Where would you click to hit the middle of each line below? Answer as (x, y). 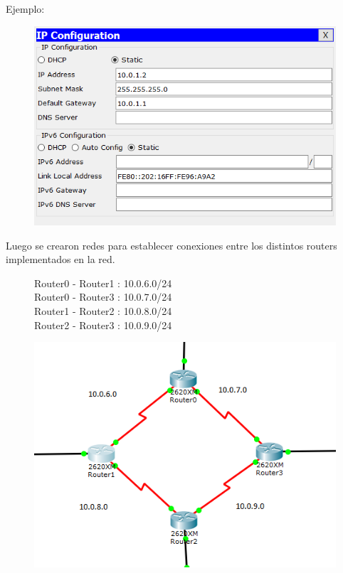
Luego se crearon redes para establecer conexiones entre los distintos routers (171, 245)
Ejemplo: (25, 9)
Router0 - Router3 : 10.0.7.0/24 (103, 297)
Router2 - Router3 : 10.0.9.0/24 (103, 325)
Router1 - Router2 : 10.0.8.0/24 (103, 310)
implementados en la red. (60, 259)
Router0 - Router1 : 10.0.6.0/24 (103, 283)
